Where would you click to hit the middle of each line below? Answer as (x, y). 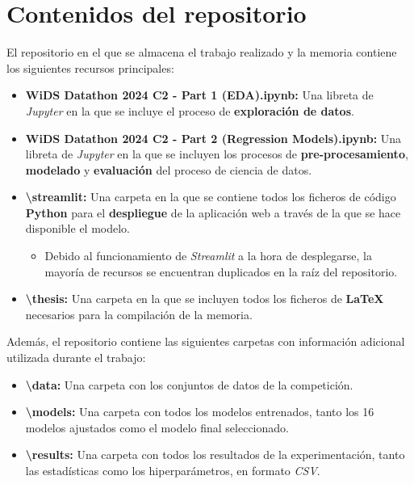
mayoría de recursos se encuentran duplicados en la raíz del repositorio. (221, 271)
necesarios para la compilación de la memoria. (139, 314)
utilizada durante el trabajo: (76, 358)
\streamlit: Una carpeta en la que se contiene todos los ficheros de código (211, 197)
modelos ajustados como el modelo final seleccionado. (157, 427)
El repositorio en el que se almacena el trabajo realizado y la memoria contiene (202, 52)
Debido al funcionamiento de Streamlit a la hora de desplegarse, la (208, 256)
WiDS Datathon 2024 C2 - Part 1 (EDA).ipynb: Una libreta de (199, 95)
